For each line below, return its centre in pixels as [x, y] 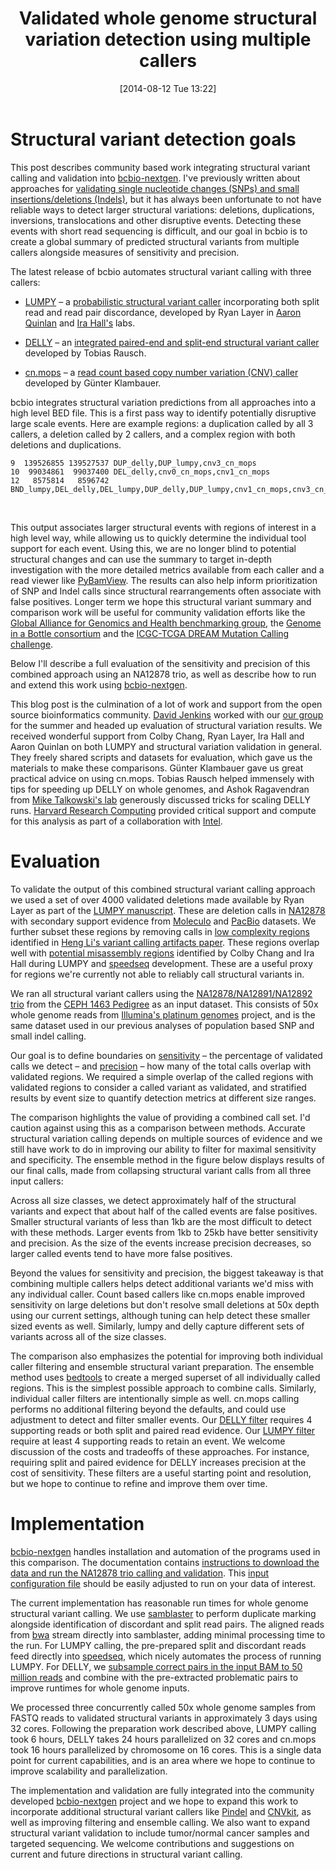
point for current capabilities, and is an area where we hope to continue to [163, 1760]
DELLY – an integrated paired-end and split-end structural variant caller [172, 342]
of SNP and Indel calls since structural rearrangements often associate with [166, 591]
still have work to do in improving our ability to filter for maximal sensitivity [163, 1149]
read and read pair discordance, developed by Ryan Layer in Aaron [163, 312]
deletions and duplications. [66, 444]
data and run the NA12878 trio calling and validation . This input [140, 1573]
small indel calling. [48, 1036]
